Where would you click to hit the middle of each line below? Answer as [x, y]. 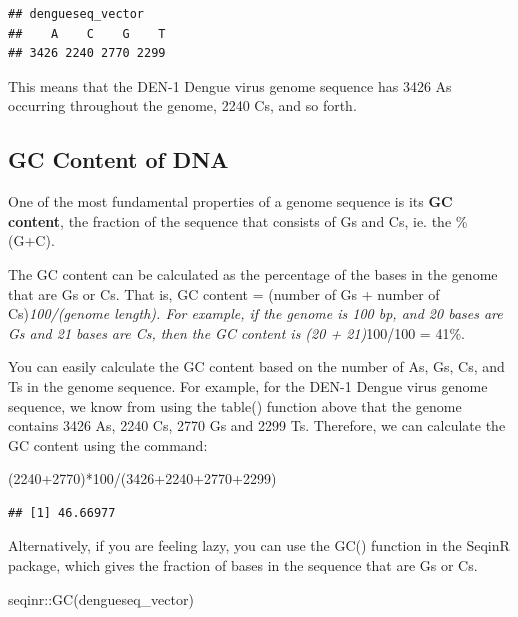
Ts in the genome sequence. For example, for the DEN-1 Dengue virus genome [248, 385]
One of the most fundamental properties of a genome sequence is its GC [230, 201]
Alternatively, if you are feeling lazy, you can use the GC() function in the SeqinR [259, 545]
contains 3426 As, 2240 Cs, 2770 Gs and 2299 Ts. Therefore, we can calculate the [257, 425]
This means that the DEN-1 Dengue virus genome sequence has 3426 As [230, 85]
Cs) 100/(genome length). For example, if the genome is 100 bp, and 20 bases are [255, 313]
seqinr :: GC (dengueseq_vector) [101, 598]
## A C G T [87, 33]
